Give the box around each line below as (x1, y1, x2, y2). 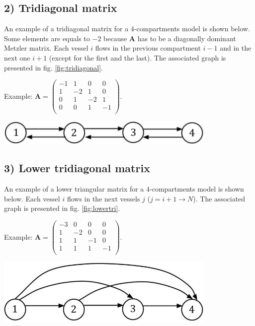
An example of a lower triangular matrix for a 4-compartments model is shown (4, 184, 244, 194)
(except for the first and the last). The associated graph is (49, 52, 226, 63)
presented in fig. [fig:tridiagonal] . (4, 62, 103, 72)
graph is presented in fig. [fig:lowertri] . (4, 203, 120, 213)
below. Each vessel (4, 193, 60, 203)
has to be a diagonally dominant (137, 33, 236, 43)
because (103, 33, 127, 43)
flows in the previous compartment (95, 43, 201, 53)
